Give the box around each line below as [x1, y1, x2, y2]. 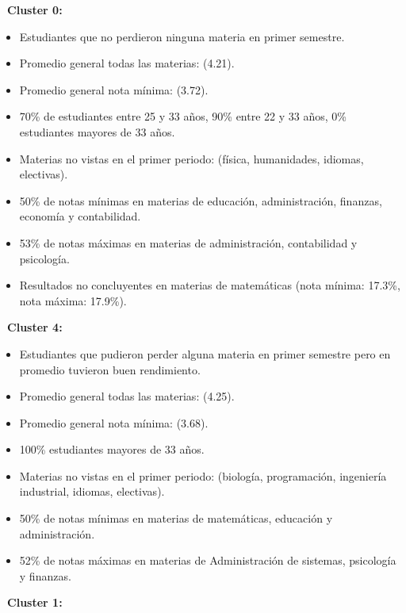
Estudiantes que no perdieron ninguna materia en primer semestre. [19, 28, 345, 44]
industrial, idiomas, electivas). [19, 483, 165, 500]
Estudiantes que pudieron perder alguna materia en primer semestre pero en [19, 345, 391, 362]
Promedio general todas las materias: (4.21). [19, 55, 235, 71]
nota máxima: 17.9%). [19, 292, 127, 308]
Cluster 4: [7, 319, 63, 335]
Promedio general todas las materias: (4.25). [19, 388, 235, 404]
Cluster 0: [7, 2, 63, 17]
